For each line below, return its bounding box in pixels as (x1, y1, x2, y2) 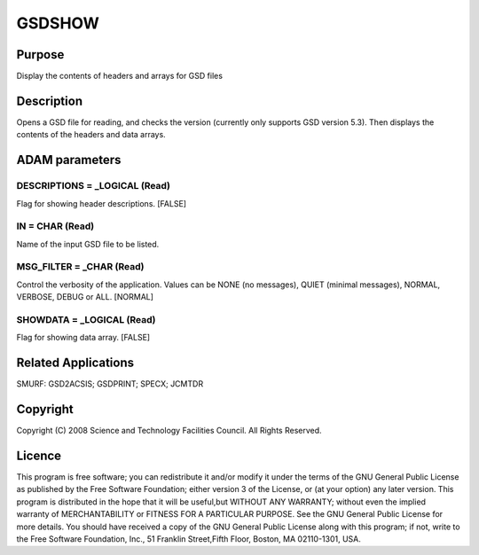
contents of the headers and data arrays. (16, 129, 166, 140)
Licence (16, 448, 62, 463)
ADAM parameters (16, 152, 122, 168)
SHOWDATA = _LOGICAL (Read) (16, 313, 156, 325)
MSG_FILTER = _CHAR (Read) (16, 261, 145, 273)
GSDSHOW (16, 13, 99, 33)
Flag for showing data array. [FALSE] (16, 332, 151, 343)
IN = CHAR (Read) (16, 220, 95, 232)
